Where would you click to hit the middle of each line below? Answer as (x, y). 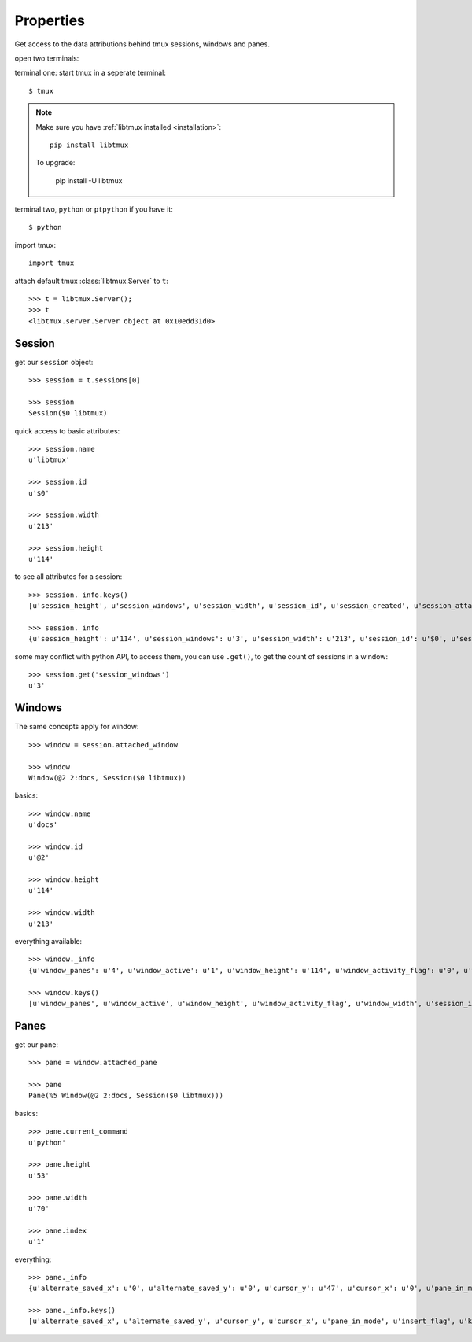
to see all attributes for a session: (68, 577)
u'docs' (43, 825)
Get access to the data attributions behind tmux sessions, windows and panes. (142, 44)
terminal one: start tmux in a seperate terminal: (90, 73)
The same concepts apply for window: (77, 727)
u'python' (47, 1142)
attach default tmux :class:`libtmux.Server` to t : (91, 281)
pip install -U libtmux (89, 180)
